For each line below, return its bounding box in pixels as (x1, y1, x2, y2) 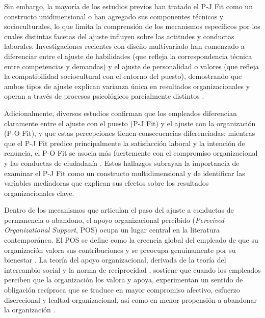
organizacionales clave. (4, 187, 74, 198)
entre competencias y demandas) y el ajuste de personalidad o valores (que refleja (4, 61, 259, 71)
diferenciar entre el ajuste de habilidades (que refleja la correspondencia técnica (4, 50, 252, 61)
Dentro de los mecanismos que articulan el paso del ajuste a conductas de (4, 205, 234, 215)
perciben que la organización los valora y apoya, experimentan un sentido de (4, 274, 243, 285)
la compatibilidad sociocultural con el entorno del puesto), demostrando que (4, 71, 242, 81)
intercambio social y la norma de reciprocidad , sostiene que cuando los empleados (4, 264, 261, 275)
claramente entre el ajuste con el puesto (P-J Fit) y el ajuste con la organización (4, 118, 256, 128)
